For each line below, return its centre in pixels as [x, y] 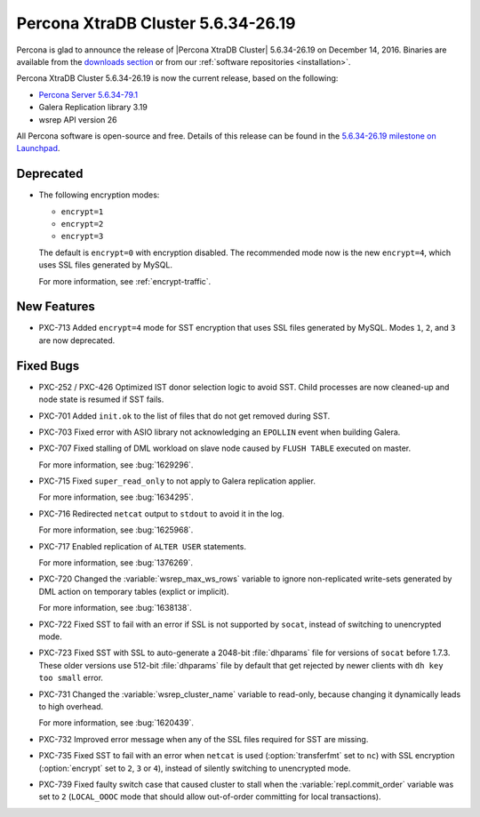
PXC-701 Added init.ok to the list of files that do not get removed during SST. [184, 416]
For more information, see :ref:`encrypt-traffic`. [125, 281]
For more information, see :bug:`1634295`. [116, 497]
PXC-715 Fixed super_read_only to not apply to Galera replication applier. [177, 481]
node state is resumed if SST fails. [101, 399]
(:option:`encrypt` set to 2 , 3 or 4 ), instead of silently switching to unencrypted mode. [195, 768]
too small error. [71, 678]
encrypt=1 [82, 212]
